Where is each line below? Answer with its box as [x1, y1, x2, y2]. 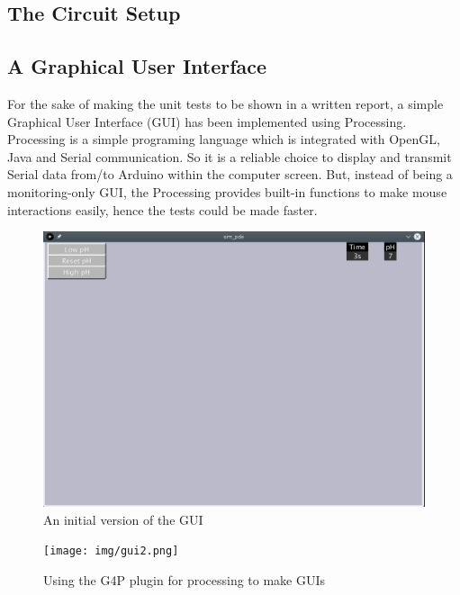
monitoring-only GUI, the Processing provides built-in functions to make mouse [7, 182, 447, 201]
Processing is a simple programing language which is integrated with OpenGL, [7, 130, 440, 149]
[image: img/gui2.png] [43, 545, 179, 558]
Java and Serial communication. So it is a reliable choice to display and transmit [7, 147, 452, 166]
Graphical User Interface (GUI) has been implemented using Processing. [7, 112, 407, 131]
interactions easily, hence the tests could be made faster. [7, 200, 318, 219]
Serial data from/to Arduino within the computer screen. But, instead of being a [7, 165, 453, 184]
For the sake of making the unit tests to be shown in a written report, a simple [7, 94, 444, 113]
